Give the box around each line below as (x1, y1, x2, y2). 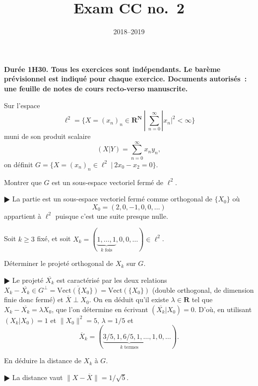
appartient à (4, 210, 42, 221)
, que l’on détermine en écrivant (52, 304, 148, 314)
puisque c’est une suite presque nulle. (55, 210, 168, 221)
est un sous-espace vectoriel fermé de (52, 177, 163, 187)
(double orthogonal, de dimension (152, 284, 254, 295)
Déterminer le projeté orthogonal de (4, 258, 114, 268)
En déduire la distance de (4, 355, 81, 366)
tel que (192, 294, 213, 305)
